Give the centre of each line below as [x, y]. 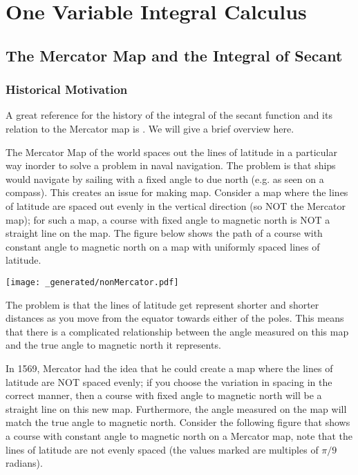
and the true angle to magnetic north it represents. [113, 345]
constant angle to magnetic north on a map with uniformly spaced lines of [163, 246]
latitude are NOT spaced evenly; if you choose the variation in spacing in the [169, 381]
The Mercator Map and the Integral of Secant [174, 55]
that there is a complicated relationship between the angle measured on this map [177, 331]
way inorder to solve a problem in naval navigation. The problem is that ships [171, 165]
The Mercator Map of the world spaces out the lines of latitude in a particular [171, 152]
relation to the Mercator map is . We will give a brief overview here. [150, 128]
